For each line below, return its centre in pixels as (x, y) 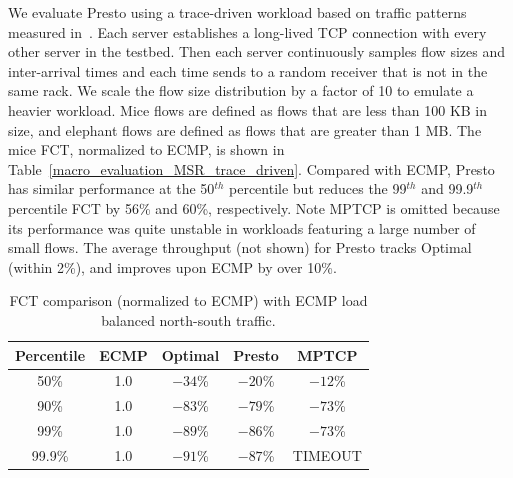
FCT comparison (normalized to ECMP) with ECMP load (188, 300)
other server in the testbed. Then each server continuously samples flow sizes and (256, 51)
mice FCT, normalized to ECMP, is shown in (146, 149)
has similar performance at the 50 (111, 188)
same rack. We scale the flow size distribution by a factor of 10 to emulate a (241, 90)
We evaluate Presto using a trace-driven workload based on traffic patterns (237, 12)
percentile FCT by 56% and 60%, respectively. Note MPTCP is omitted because (254, 207)
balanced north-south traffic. (188, 319)
